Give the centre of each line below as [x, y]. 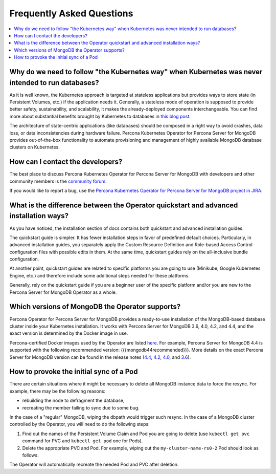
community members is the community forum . [58, 181]
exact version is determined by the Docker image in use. [69, 333]
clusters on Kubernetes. [34, 147]
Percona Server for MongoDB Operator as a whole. [63, 292]
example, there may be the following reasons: [57, 391]
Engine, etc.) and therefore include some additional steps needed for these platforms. [100, 275]
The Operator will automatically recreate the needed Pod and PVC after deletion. [94, 465]
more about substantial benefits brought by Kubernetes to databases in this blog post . [100, 116]
